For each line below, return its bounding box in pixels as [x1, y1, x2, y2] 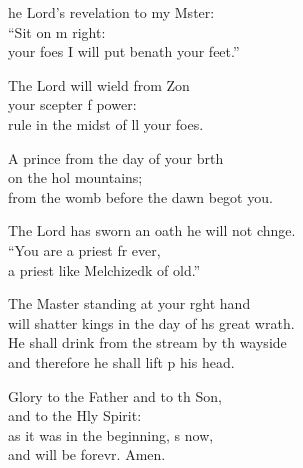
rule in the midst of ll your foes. [8, 113, 204, 134]
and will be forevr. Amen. [8, 444, 166, 465]
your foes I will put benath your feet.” [8, 41, 240, 62]
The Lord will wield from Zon [8, 74, 190, 95]
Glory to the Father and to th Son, [8, 385, 222, 406]
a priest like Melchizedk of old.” [8, 259, 201, 280]
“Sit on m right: [8, 21, 106, 42]
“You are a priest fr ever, [8, 239, 161, 260]
